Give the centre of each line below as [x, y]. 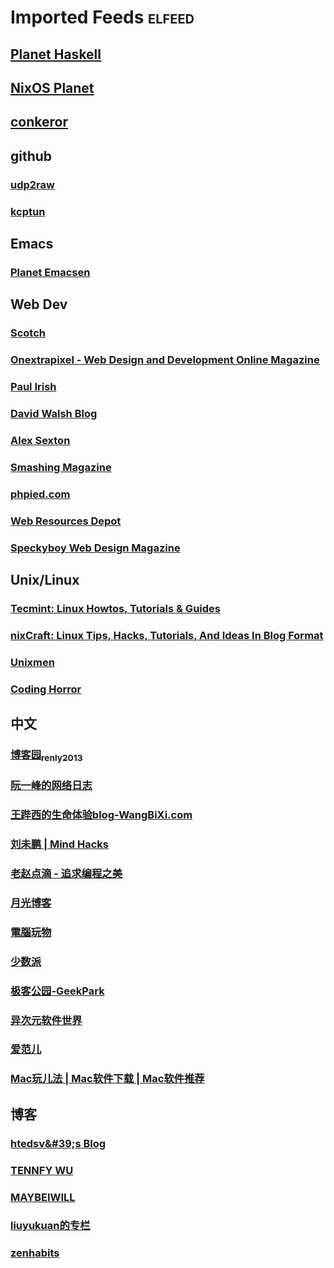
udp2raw [32, 184]
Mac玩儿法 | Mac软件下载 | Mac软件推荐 [107, 1079]
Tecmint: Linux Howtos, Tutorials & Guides [115, 608]
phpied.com [40, 494]
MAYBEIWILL [43, 1197]
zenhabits [35, 1253]
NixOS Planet [52, 87]
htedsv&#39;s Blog [58, 1143]
